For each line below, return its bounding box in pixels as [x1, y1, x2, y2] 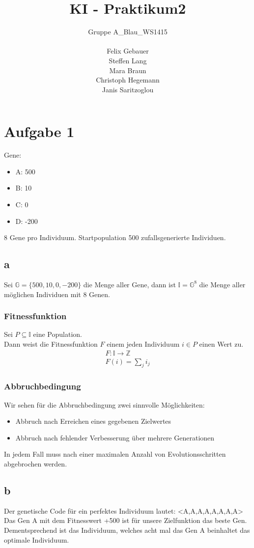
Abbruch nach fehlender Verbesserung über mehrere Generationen [15, 432, 215, 442]
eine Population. [33, 329, 82, 339]
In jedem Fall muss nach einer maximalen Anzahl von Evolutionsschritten [4, 449, 226, 459]
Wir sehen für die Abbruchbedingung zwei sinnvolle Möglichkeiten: [4, 399, 205, 410]
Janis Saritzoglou [102, 84, 154, 94]
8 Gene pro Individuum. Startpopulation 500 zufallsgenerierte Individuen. [4, 232, 226, 243]
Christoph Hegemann [96, 75, 160, 85]
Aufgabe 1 [4, 121, 75, 141]
